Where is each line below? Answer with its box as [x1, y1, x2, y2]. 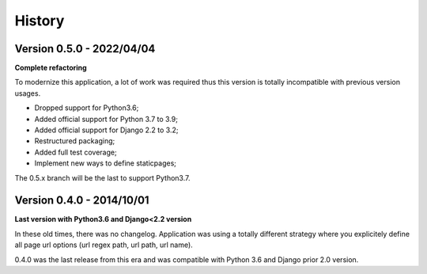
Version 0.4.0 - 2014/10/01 [14, 194, 149, 207]
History [14, 12, 65, 29]
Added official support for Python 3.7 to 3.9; [34, 114, 178, 124]
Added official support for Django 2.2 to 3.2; [34, 125, 179, 135]
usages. [14, 88, 41, 98]
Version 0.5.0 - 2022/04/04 [14, 42, 156, 55]
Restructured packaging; [34, 136, 115, 146]
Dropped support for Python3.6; [34, 103, 139, 112]
